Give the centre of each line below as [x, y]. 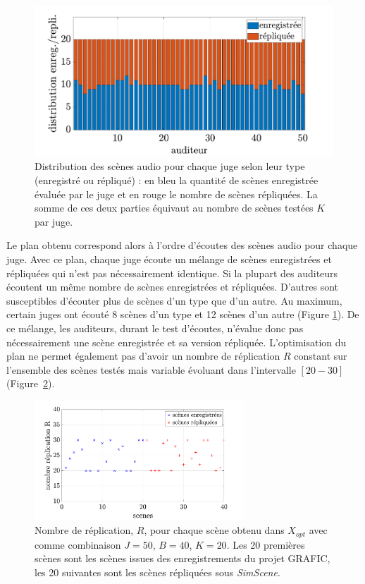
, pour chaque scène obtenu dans [214, 530]
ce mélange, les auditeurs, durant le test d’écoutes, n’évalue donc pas [155, 328]
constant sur [321, 356]
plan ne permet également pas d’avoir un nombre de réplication [143, 356]
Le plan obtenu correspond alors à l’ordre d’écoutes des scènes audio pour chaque [182, 245]
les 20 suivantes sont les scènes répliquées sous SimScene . [157, 572]
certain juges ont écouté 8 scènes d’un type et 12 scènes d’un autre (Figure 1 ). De [183, 314]
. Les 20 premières [266, 544]
